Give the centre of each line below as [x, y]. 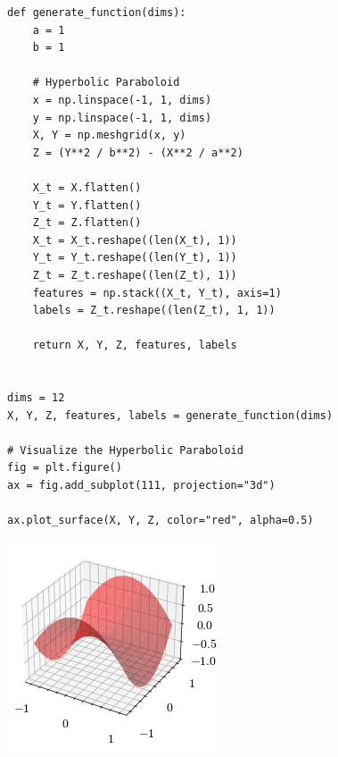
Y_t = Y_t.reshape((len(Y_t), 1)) [135, 258]
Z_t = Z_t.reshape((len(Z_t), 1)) [135, 275]
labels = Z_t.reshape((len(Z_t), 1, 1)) [154, 311]
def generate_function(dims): [97, 13]
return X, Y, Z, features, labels [135, 345]
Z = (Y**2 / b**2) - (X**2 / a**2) [138, 152]
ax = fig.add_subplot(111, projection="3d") [141, 486]
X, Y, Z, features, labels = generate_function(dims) [170, 415]
